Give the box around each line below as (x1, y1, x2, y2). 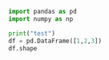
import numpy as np (8, 14, 74, 23)
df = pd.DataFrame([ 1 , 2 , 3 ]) (8, 37, 103, 45)
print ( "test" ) (8, 29, 56, 38)
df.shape (8, 44, 38, 52)
